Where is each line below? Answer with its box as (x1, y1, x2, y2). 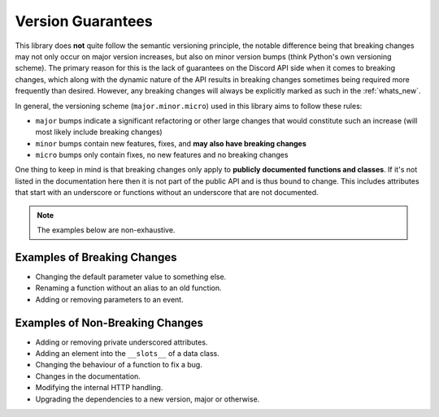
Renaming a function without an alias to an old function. (35, 283, 222, 293)
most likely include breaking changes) (35, 127, 163, 137)
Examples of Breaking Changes (15, 250, 178, 264)
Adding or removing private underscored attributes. (35, 337, 208, 347)
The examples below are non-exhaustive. (37, 225, 176, 235)
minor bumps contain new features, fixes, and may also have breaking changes (35, 138, 306, 148)
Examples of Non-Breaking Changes (15, 315, 203, 329)
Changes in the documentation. (35, 371, 141, 381)
